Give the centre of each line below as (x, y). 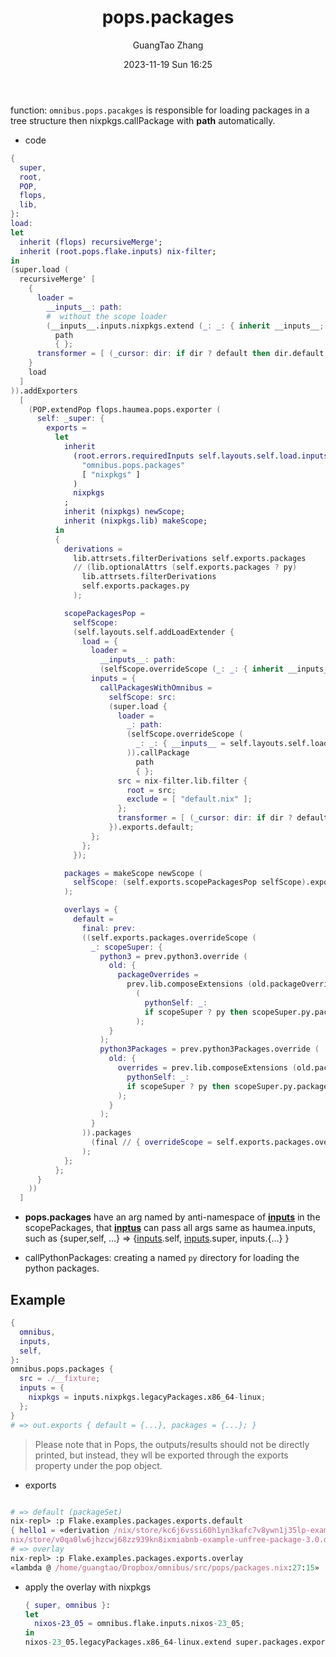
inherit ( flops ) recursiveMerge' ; (91, 242)
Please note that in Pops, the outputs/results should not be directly (172, 1444)
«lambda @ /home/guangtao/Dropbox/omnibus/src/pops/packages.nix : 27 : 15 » (165, 1567)
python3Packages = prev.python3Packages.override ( (209, 1049)
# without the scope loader (107, 316)
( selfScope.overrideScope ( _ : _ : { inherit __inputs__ (216, 669)
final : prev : (109, 928)
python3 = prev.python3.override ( (173, 956)
